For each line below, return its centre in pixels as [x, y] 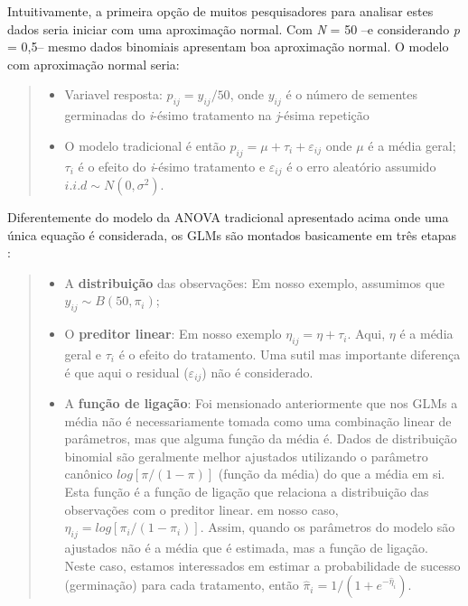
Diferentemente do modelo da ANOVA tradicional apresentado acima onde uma [228, 217]
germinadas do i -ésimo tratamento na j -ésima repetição [217, 115]
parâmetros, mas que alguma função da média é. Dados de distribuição [261, 438]
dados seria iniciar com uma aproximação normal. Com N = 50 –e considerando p [234, 28]
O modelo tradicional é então [145, 145]
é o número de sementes [351, 94]
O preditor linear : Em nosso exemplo [173, 334]
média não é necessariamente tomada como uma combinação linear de [258, 420]
